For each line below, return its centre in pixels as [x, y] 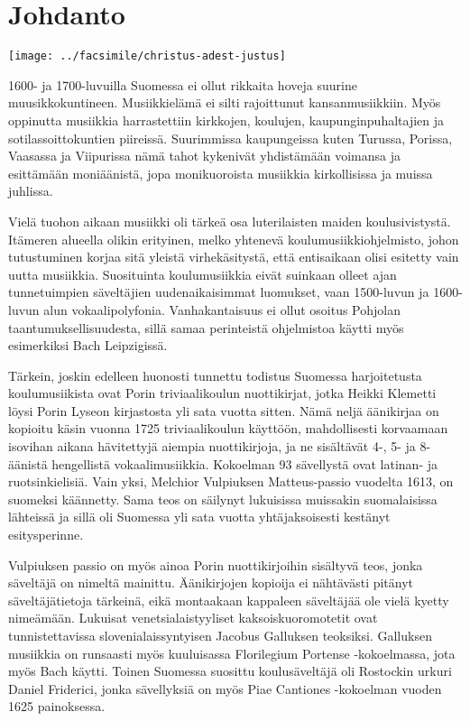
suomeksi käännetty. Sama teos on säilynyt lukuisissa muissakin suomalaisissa [223, 499]
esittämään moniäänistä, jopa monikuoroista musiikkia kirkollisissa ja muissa [221, 173]
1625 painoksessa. [57, 706]
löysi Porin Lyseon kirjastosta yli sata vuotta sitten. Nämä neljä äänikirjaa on [224, 410]
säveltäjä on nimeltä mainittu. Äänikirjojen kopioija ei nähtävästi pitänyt [211, 582]
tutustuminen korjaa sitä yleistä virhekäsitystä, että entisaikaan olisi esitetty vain [234, 257]
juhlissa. [31, 191]
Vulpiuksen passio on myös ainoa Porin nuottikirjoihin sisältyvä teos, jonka [216, 564]
